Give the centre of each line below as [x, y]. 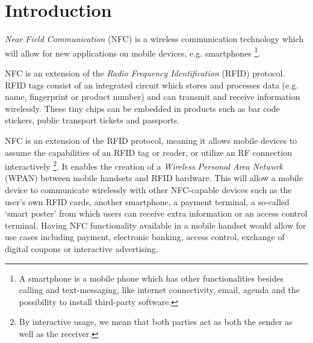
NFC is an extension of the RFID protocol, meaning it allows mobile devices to [151, 140]
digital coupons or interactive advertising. [82, 248]
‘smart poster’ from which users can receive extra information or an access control [156, 213]
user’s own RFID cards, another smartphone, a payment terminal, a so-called [147, 201]
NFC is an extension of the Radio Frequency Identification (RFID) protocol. [145, 73]
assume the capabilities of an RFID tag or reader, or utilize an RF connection [148, 152]
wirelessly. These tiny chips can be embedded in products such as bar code [142, 108]
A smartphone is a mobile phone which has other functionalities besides [151, 278]
